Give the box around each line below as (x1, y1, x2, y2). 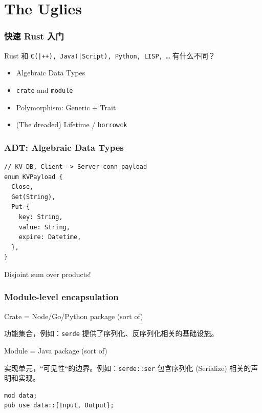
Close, (11, 183, 34, 191)
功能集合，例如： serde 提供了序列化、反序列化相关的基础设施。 (4, 328, 219, 339)
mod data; (4, 391, 37, 399)
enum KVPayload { (4, 173, 63, 181)
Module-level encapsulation (4, 290, 119, 303)
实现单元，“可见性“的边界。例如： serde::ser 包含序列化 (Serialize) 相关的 (4, 362, 251, 373)
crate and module (16, 84, 73, 95)
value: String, (18, 223, 70, 231)
